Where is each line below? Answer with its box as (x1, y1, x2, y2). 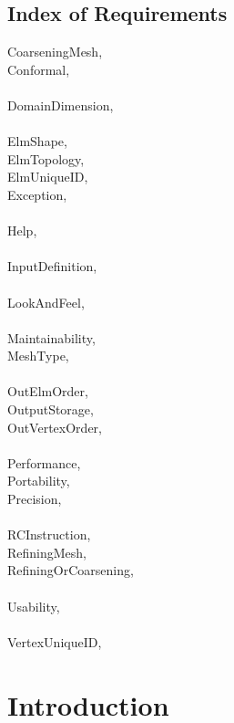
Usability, (7, 596, 60, 615)
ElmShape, (7, 131, 67, 151)
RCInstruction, (7, 525, 91, 544)
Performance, (7, 453, 81, 472)
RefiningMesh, (7, 542, 87, 561)
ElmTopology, (7, 149, 85, 168)
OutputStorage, (7, 400, 94, 419)
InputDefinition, (7, 257, 97, 276)
